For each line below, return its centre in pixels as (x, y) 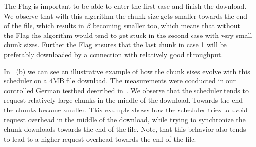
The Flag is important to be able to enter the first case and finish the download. (125, 6)
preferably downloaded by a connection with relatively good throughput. (113, 54)
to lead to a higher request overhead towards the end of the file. (100, 138)
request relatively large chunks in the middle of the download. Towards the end (123, 100)
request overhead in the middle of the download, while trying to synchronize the (125, 119)
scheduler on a (26, 81)
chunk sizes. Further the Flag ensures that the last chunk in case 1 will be (115, 45)
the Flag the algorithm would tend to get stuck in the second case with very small (128, 35)
